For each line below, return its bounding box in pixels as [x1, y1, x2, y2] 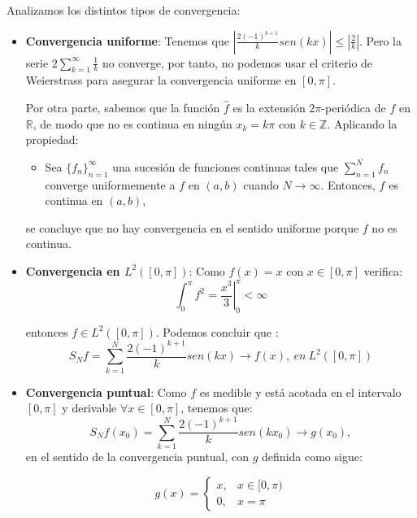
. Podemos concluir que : [155, 323, 279, 340]
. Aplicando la [327, 115, 397, 132]
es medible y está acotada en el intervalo [199, 383, 402, 400]
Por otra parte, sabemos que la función [25, 98, 220, 115]
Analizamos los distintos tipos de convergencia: [7, 2, 241, 18]
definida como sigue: [262, 448, 363, 465]
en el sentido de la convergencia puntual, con [25, 448, 250, 465]
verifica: [363, 262, 402, 279]
